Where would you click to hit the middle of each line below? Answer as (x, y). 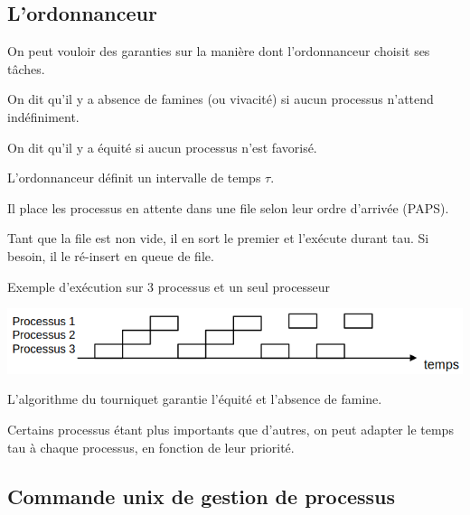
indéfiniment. (43, 116)
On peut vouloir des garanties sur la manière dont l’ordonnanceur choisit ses (219, 51)
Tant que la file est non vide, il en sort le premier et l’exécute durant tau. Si (218, 238)
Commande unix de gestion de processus (202, 496)
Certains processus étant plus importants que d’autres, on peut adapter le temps (230, 429)
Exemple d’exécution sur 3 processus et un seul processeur (169, 286)
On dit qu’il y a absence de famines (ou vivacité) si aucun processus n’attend (221, 99)
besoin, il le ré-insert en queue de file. (111, 255)
